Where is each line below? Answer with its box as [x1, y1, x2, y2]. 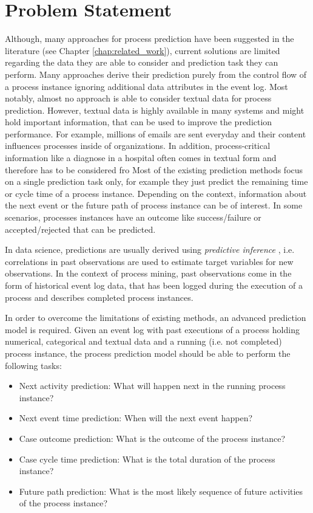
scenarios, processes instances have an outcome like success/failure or [5, 211, 261, 224]
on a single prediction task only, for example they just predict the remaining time [5, 175, 308, 188]
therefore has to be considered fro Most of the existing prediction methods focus [5, 163, 303, 176]
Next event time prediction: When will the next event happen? [19, 411, 253, 424]
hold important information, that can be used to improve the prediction [5, 115, 272, 128]
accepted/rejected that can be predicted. [5, 222, 156, 235]
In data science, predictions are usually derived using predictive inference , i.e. [5, 243, 295, 256]
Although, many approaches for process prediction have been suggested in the [5, 32, 294, 45]
